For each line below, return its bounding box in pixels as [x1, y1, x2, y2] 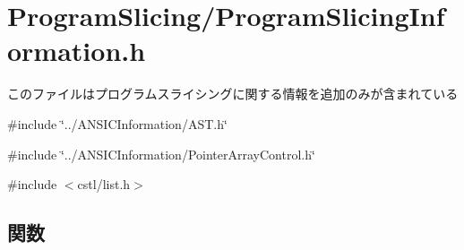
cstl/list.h [77, 175, 131, 194]
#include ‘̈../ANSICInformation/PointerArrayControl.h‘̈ [7, 144, 315, 163]
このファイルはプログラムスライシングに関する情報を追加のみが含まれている [7, 84, 459, 103]
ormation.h [7, 32, 146, 69]
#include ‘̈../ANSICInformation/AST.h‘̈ [7, 114, 228, 133]
